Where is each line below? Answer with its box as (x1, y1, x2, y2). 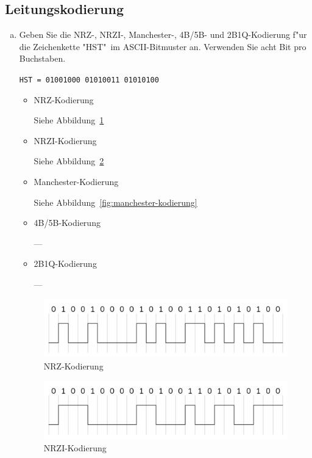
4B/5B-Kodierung (34, 216, 101, 229)
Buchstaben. (19, 52, 66, 65)
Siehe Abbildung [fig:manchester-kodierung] (34, 195, 197, 208)
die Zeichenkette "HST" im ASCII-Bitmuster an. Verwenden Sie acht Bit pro (19, 40, 307, 53)
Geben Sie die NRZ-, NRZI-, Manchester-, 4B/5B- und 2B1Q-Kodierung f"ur (19, 28, 307, 41)
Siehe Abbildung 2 (34, 154, 104, 167)
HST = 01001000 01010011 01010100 (19, 75, 159, 84)
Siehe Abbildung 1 (34, 114, 104, 126)
